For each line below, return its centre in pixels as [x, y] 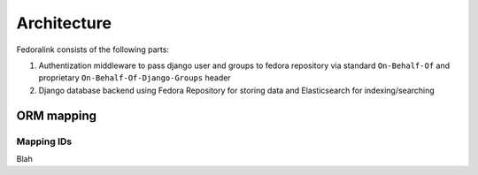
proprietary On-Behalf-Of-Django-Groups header [135, 78]
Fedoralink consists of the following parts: [93, 49]
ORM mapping [57, 115]
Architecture [64, 23]
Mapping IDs [44, 141]
